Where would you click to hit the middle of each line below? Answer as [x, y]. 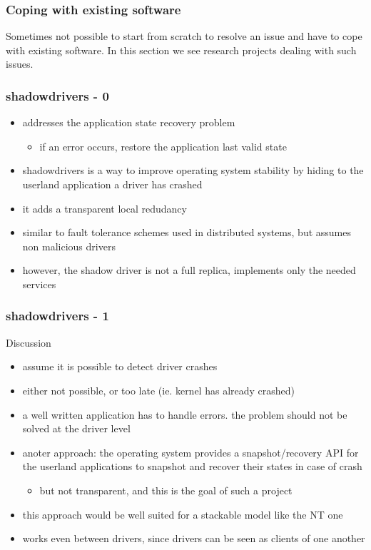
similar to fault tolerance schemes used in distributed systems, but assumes [187, 232]
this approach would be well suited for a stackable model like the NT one [183, 514]
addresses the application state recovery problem [129, 122]
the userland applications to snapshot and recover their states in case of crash [192, 466]
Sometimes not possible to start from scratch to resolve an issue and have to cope [184, 36]
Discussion [29, 342]
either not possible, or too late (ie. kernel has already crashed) [159, 390]
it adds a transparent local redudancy [105, 208]
